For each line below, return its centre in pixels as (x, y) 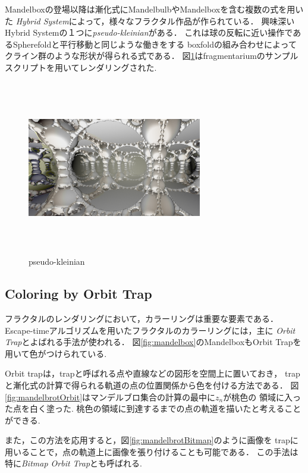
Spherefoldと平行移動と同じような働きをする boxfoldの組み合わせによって (155, 44)
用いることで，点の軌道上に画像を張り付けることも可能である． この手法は (152, 451)
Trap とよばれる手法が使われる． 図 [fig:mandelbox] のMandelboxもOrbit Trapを (153, 342)
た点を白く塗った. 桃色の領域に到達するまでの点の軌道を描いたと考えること (153, 408)
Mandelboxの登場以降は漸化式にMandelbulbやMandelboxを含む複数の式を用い (154, 9)
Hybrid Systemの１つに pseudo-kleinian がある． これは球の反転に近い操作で (149, 32)
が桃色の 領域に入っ (262, 397)
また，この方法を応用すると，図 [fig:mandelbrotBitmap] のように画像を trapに (152, 440)
